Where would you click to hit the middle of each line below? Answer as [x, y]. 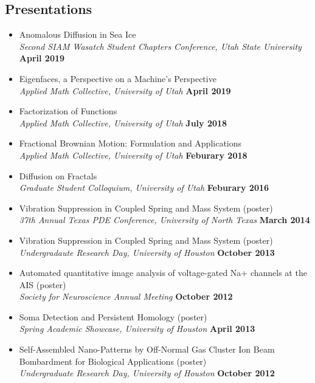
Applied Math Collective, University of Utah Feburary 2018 [133, 155]
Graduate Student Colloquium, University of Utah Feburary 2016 [144, 188]
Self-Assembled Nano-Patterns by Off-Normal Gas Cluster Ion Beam [147, 349]
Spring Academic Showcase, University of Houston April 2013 [137, 329]
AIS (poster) [43, 284]
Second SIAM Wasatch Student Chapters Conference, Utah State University [160, 46]
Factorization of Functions [68, 111]
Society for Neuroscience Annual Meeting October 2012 [126, 296]
